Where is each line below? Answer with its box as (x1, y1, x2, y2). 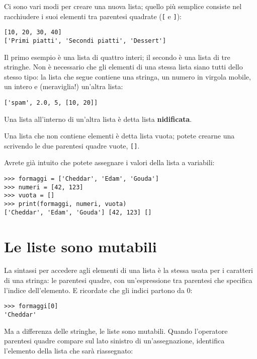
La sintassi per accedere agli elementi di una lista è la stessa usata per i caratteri (4, 265, 253, 275)
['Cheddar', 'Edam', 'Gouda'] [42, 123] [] (4, 208, 152, 216)
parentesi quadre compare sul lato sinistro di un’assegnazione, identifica (4, 335, 225, 346)
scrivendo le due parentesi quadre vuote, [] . (4, 140, 140, 151)
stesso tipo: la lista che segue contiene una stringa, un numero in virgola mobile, (4, 71, 251, 82)
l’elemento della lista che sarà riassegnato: (4, 345, 133, 355)
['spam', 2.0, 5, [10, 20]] (4, 99, 98, 106)
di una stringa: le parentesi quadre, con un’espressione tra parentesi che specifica (4, 275, 252, 285)
